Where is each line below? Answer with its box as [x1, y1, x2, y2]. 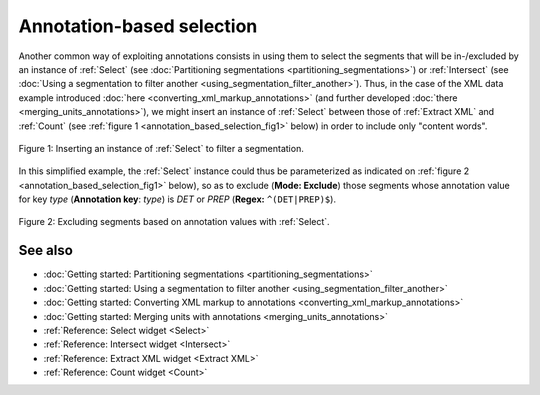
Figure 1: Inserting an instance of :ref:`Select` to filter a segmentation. [18, 142, 304, 154]
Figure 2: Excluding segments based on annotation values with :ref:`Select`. [18, 216, 330, 228]
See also [18, 242, 74, 259]
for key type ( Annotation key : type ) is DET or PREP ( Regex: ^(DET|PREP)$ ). [18, 193, 337, 205]
